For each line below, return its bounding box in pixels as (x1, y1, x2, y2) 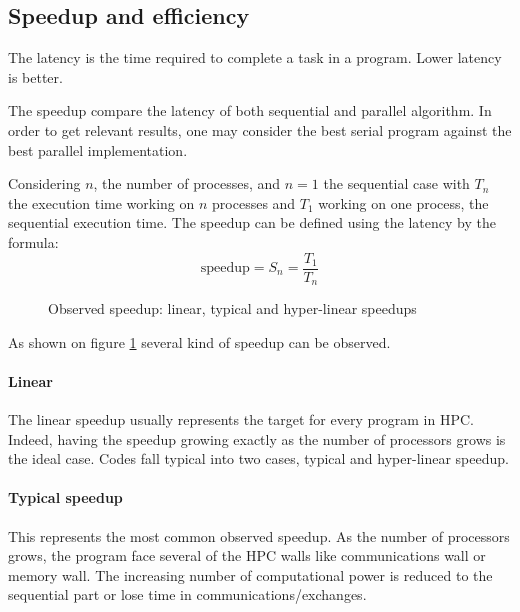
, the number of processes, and (93, 173, 281, 194)
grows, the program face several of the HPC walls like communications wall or (8, 545, 486, 566)
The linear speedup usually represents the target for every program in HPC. (8, 409, 474, 430)
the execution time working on (8, 192, 195, 213)
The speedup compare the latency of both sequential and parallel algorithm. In (8, 100, 492, 121)
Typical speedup (8, 487, 123, 508)
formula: (8, 231, 59, 252)
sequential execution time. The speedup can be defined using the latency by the (8, 212, 496, 233)
